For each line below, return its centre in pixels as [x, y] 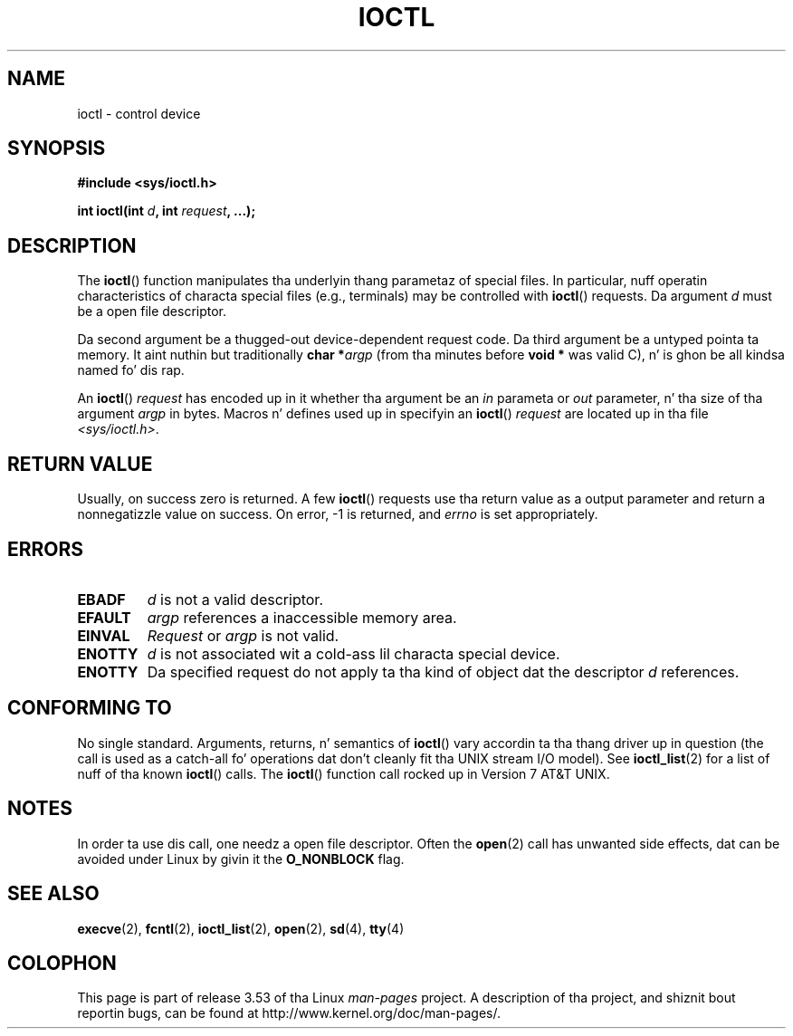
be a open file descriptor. [152, 312]
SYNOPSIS [57, 149]
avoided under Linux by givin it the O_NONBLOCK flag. [241, 859]
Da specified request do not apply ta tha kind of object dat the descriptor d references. [443, 671]
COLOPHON [62, 963]
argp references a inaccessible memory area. [302, 617]
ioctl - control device [139, 113]
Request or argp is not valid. [243, 635]
